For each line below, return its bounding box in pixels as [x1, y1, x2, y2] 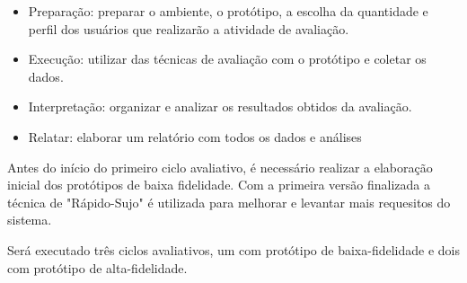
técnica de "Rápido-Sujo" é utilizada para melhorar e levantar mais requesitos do [7, 192, 451, 211]
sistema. [7, 210, 52, 229]
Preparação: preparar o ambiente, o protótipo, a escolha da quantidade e [28, 2, 428, 20]
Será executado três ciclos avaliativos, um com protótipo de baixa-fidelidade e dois [7, 240, 461, 259]
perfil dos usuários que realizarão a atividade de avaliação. [28, 19, 349, 38]
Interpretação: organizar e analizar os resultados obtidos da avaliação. [28, 97, 412, 116]
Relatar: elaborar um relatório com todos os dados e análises [28, 127, 362, 146]
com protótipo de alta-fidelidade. [7, 258, 188, 277]
